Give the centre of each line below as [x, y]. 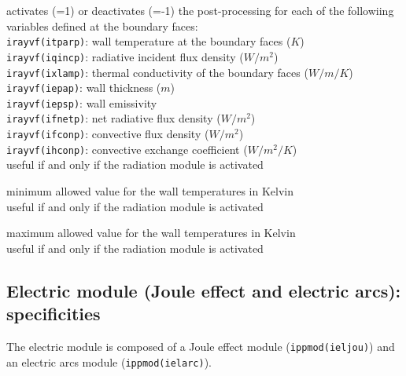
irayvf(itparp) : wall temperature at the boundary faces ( [149, 41]
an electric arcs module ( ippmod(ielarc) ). [109, 361]
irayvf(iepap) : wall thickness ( [84, 88]
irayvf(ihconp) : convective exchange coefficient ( [127, 149]
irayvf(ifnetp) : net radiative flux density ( [114, 118]
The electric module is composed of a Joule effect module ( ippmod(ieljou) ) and [201, 346]
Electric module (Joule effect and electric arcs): [204, 290]
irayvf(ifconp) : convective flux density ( [108, 134]
